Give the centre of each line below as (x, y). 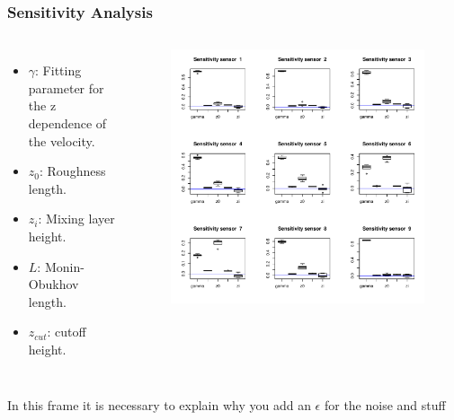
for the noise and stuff (385, 404)
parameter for (66, 87)
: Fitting (58, 70)
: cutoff (67, 332)
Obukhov (53, 284)
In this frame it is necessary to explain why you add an (159, 404)
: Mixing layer (76, 219)
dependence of (67, 123)
